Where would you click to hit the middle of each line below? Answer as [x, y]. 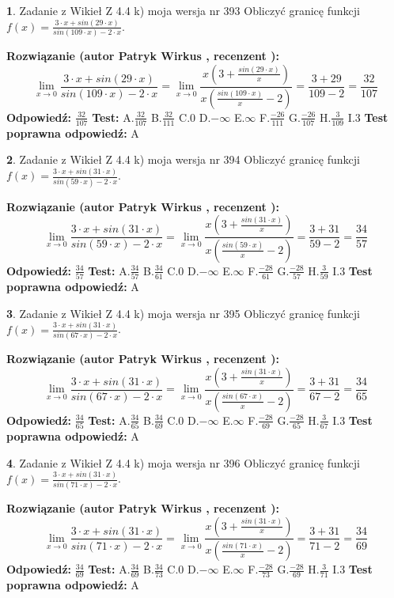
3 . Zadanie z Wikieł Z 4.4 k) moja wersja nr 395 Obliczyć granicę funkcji [183, 313]
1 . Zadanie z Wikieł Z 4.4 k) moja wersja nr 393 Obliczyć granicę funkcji [183, 10]
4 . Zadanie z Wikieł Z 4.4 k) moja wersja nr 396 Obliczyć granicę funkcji [183, 462]
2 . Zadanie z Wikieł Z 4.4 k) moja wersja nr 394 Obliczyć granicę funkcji [183, 159]
